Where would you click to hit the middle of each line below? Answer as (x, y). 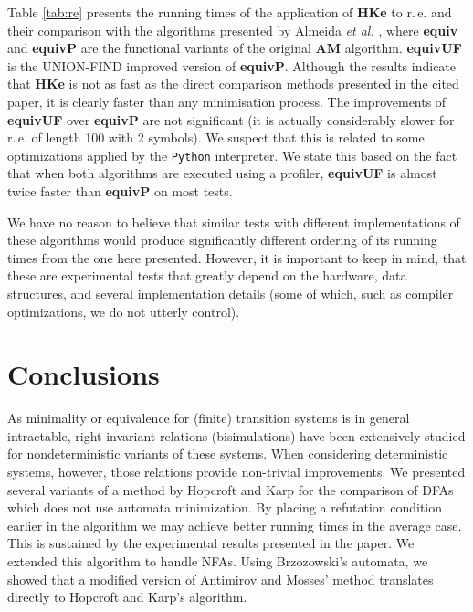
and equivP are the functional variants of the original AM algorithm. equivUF (235, 48)
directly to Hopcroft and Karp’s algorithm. (127, 597)
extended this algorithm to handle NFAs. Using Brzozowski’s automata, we (218, 561)
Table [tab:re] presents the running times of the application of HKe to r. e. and (230, 12)
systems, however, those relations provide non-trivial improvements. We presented (236, 472)
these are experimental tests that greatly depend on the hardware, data (207, 275)
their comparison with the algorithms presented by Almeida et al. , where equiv (233, 30)
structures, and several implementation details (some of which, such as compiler (231, 293)
